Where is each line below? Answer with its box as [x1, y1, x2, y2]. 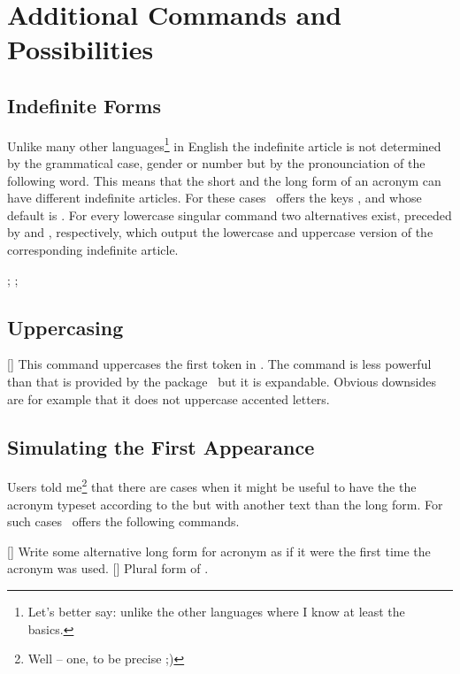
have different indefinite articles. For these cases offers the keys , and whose [7, 188, 422, 207]
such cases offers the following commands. [7, 512, 240, 531]
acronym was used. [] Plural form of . [7, 559, 209, 578]
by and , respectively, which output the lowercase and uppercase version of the [7, 223, 433, 241]
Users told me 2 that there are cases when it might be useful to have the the [7, 475, 417, 496]
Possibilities [7, 31, 154, 67]
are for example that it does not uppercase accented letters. [7, 389, 330, 408]
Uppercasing [7, 313, 124, 341]
